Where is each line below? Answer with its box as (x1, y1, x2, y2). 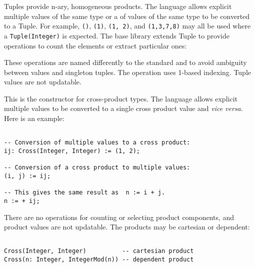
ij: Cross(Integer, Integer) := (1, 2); (4, 147, 140, 154)
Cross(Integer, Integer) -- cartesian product (4, 247, 194, 255)
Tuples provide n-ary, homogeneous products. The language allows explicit (4, 1, 232, 11)
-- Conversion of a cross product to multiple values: (4, 164, 190, 171)
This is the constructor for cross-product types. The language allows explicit (4, 93, 237, 103)
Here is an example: (4, 113, 64, 123)
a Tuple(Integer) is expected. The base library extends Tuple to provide (4, 30, 229, 40)
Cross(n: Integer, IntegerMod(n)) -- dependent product (4, 256, 194, 263)
